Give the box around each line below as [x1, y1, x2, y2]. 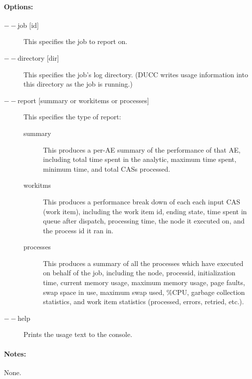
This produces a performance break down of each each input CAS [43, 196, 240, 206]
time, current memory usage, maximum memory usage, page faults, [43, 277, 245, 288]
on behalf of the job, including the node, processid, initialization [43, 268, 236, 278]
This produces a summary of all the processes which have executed [43, 258, 244, 268]
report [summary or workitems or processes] [18, 95, 149, 105]
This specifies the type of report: [23, 111, 121, 122]
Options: [4, 1, 33, 11]
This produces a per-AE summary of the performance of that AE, [43, 144, 241, 155]
